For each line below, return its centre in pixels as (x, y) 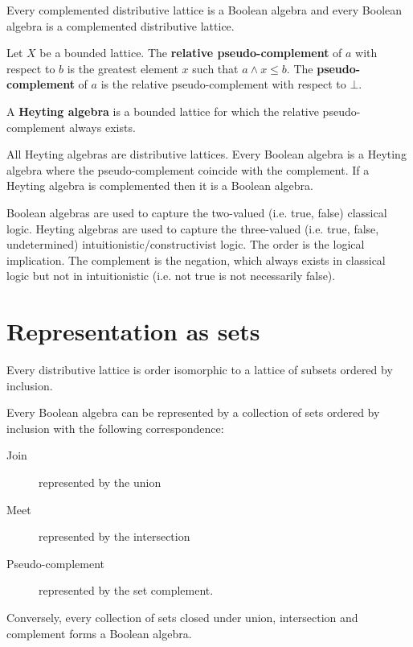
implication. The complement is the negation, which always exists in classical (196, 260)
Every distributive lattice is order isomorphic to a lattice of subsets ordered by (200, 370)
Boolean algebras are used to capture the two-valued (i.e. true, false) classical (197, 212)
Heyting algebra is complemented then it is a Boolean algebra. (160, 185)
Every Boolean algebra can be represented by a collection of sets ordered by (193, 412)
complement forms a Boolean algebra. (99, 633)
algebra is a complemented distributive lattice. (121, 25)
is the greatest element (123, 68)
